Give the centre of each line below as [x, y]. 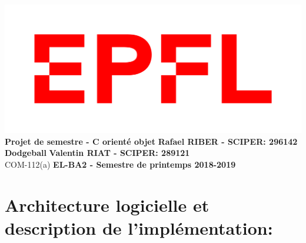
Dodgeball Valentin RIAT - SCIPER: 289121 [97, 153]
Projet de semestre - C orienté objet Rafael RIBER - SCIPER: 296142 [151, 141]
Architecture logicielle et [107, 204]
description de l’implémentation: [139, 227]
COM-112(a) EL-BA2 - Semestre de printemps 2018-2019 [120, 164]
